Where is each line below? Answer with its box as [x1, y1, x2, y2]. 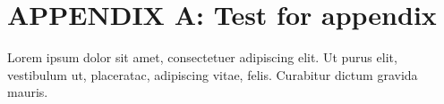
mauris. [7, 83, 48, 101]
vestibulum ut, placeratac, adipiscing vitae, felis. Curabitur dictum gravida [7, 65, 418, 84]
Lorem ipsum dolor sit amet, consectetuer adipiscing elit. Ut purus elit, [7, 48, 397, 67]
